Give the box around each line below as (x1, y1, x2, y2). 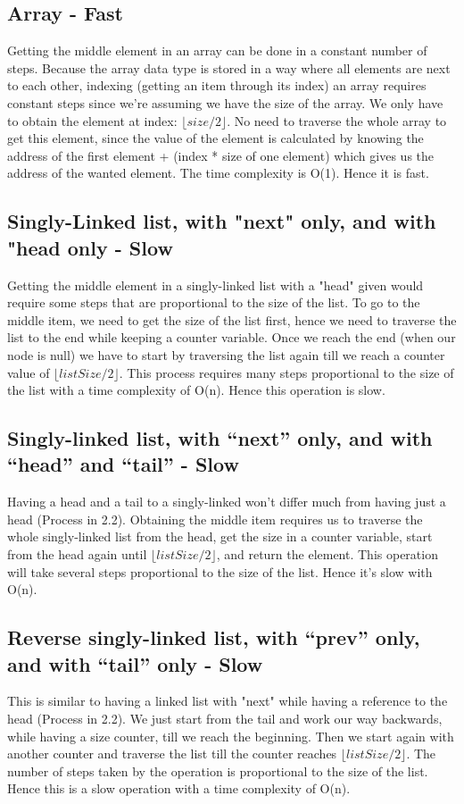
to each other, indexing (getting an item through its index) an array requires (7, 76, 427, 95)
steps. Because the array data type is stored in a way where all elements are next (7, 58, 451, 77)
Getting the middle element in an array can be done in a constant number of (7, 41, 427, 60)
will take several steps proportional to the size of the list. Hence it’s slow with (7, 562, 433, 581)
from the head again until (7, 545, 147, 564)
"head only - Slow (7, 233, 173, 261)
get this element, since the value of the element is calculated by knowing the (7, 129, 424, 147)
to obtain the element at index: (7, 111, 178, 130)
